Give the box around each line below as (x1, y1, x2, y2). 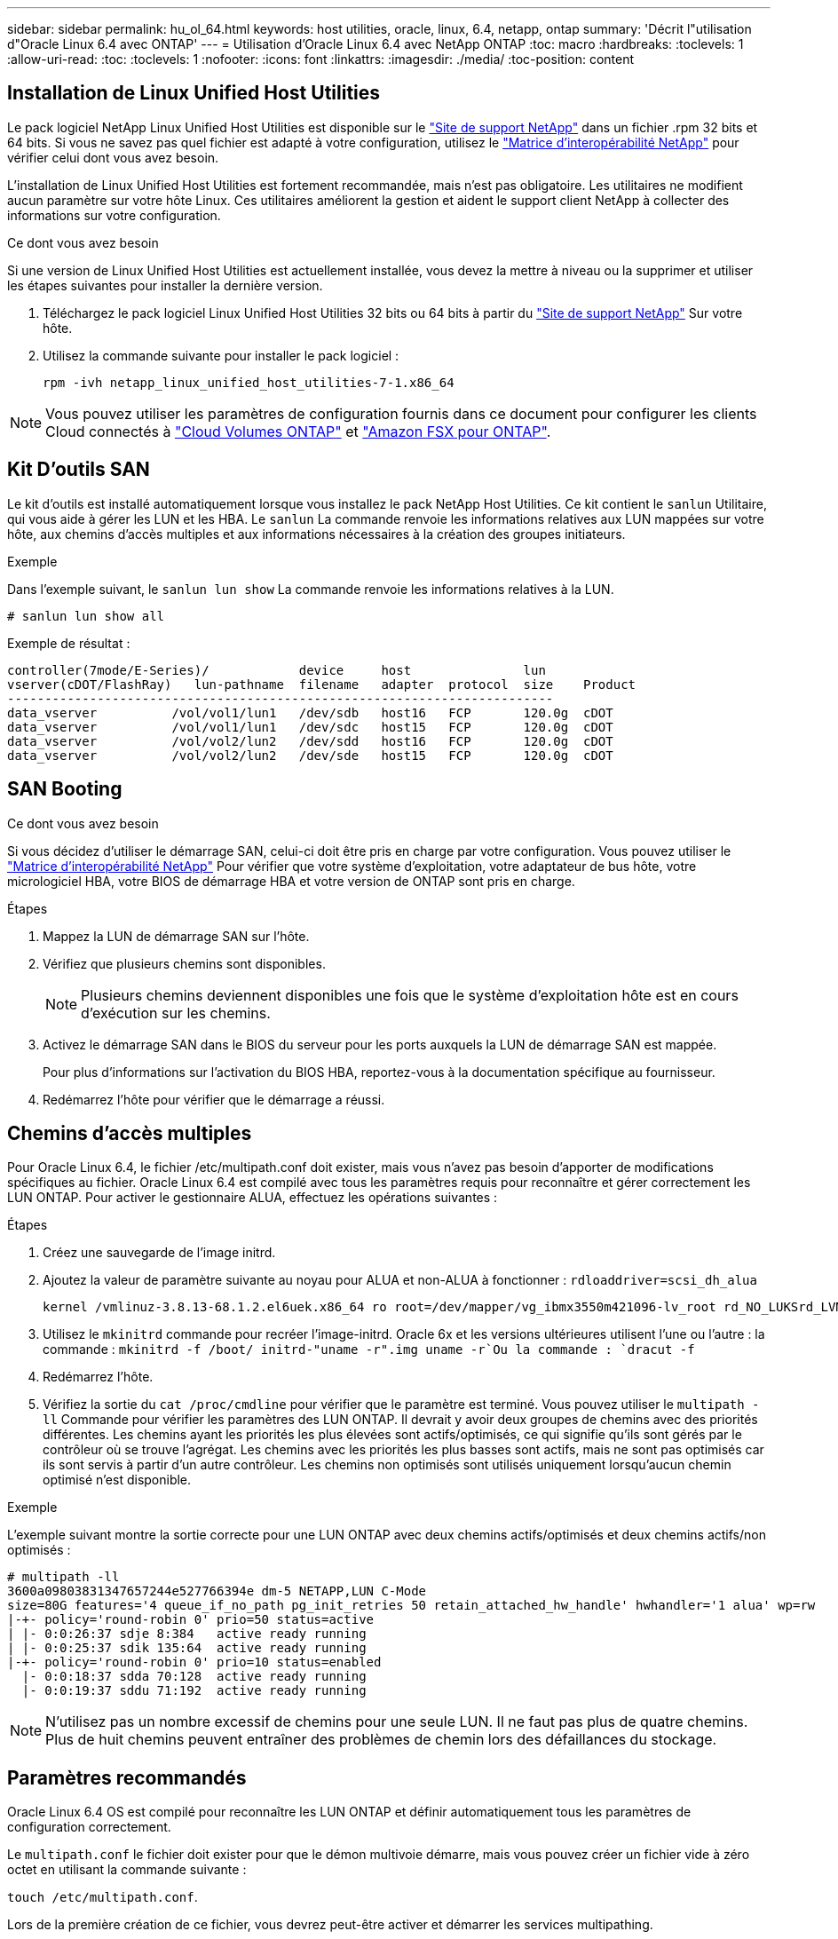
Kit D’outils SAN (7, 458, 150, 481)
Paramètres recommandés (7, 1766, 247, 1789)
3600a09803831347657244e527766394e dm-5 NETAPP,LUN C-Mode (7, 1584, 427, 1599)
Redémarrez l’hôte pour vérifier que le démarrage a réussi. (43, 1091, 385, 1107)
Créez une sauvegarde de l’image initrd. (43, 1245, 276, 1261)
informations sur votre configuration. (7, 207, 221, 223)
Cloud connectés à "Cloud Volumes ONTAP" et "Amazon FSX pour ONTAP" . (45, 422, 551, 440)
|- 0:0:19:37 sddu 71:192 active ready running (21, 1683, 367, 1698)
